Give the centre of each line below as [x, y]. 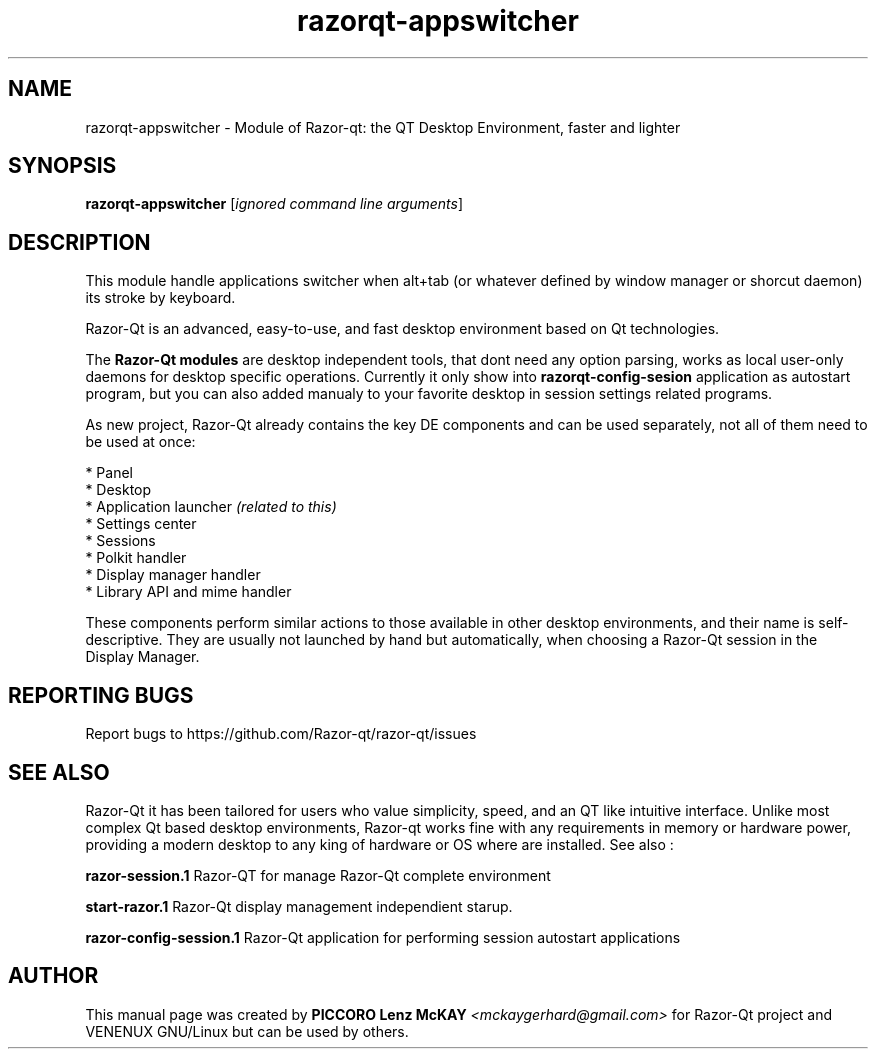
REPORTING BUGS [101, 695]
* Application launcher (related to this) [211, 507]
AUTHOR [53, 976]
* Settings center [141, 524]
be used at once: [140, 442]
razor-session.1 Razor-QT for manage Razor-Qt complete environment [318, 875]
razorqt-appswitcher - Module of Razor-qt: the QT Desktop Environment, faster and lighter [383, 127]
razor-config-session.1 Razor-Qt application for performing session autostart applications [383, 937]
